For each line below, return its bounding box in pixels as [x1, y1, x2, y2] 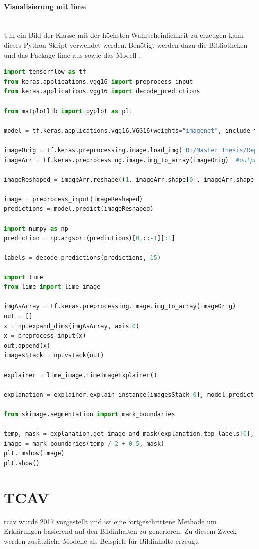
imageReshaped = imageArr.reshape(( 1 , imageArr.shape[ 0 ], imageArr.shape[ [4, 176, 258, 183]
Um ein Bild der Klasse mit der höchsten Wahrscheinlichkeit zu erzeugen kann [4, 30, 244, 40]
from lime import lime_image [4, 283, 101, 291]
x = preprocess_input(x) [4, 332, 86, 340]
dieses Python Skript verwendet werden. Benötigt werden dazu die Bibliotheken [4, 39, 248, 50]
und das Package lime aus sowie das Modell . [4, 49, 141, 60]
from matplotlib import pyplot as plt [4, 107, 132, 115]
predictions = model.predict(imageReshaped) [4, 205, 154, 213]
